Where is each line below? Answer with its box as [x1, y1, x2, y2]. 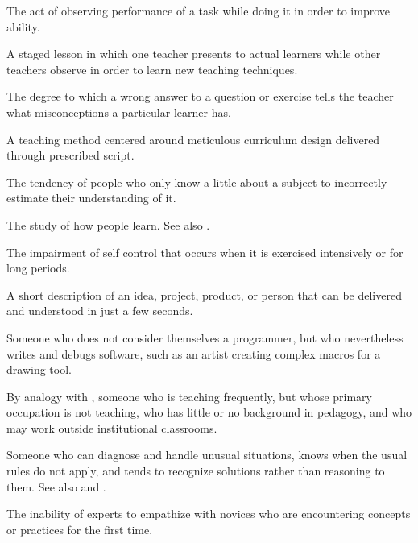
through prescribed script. [6, 147, 135, 164]
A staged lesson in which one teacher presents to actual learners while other [6, 45, 381, 62]
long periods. [6, 259, 70, 276]
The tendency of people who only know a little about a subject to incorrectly [6, 173, 387, 190]
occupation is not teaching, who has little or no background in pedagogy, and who [6, 404, 412, 421]
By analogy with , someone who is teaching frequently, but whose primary [6, 388, 372, 404]
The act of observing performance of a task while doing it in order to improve [6, 2, 390, 19]
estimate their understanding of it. [6, 189, 176, 206]
